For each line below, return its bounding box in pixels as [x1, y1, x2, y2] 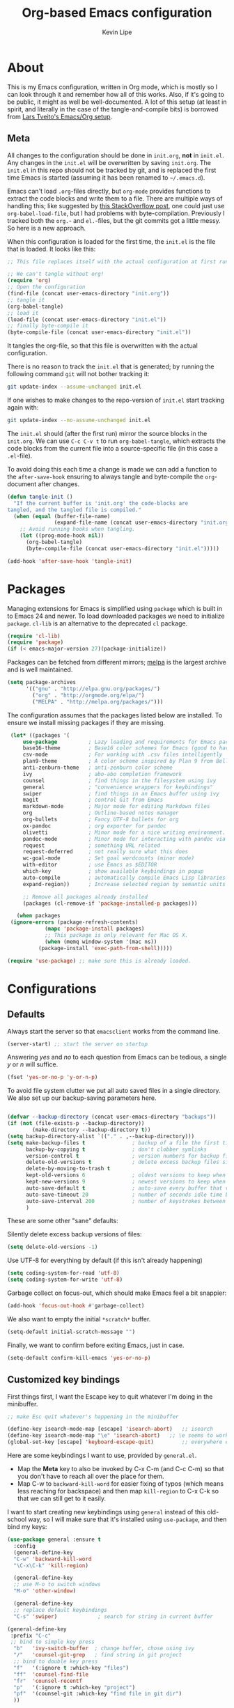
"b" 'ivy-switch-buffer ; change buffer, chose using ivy [13, 1645, 195, 1652]
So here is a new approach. [7, 224, 86, 232]
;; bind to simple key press [10, 1638, 95, 1645]
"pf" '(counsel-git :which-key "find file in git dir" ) [13, 1691, 182, 1698]
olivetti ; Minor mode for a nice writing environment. [22, 829, 226, 836]
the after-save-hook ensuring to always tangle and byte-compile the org [7, 472, 214, 481]
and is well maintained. [7, 665, 73, 674]
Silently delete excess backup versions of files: [7, 1230, 142, 1239]
